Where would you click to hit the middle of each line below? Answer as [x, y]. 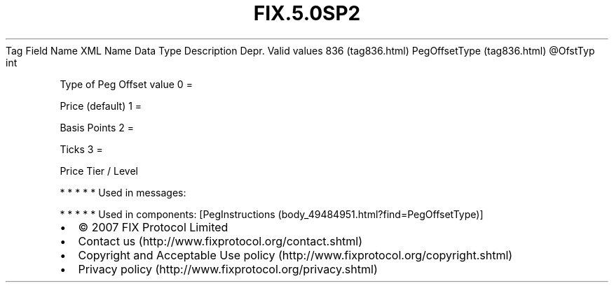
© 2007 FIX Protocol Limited [153, 227]
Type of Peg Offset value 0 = [126, 84]
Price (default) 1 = [101, 106]
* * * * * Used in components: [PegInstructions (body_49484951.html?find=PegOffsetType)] [272, 214]
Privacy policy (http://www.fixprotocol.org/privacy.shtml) [228, 269]
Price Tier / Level [99, 171]
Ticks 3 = [81, 149]
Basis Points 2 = [97, 127]
